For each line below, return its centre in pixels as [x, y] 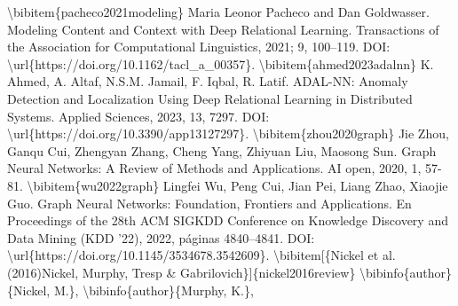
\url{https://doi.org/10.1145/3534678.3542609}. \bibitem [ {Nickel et [193, 255]
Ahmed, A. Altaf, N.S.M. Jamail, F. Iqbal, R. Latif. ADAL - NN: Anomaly [208, 81]
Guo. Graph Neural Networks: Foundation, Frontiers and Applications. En [209, 203]
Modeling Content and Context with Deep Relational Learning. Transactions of [223, 29]
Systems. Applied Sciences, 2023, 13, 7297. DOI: [138, 116]
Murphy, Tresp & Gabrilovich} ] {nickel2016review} [219, 272]
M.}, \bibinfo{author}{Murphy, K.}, [154, 290]
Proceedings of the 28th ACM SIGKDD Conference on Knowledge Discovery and [228, 220]
